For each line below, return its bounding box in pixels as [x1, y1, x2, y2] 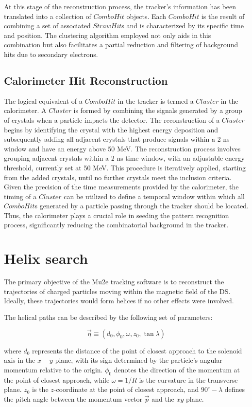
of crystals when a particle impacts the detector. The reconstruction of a [4, 114, 220, 125]
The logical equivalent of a [4, 95, 83, 106]
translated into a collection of [4, 11, 91, 21]
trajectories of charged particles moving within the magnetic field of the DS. [4, 286, 231, 296]
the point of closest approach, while [4, 374, 110, 385]
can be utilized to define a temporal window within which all [64, 191, 245, 201]
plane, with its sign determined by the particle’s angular [55, 355, 222, 365]
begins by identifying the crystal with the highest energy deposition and [4, 124, 218, 134]
